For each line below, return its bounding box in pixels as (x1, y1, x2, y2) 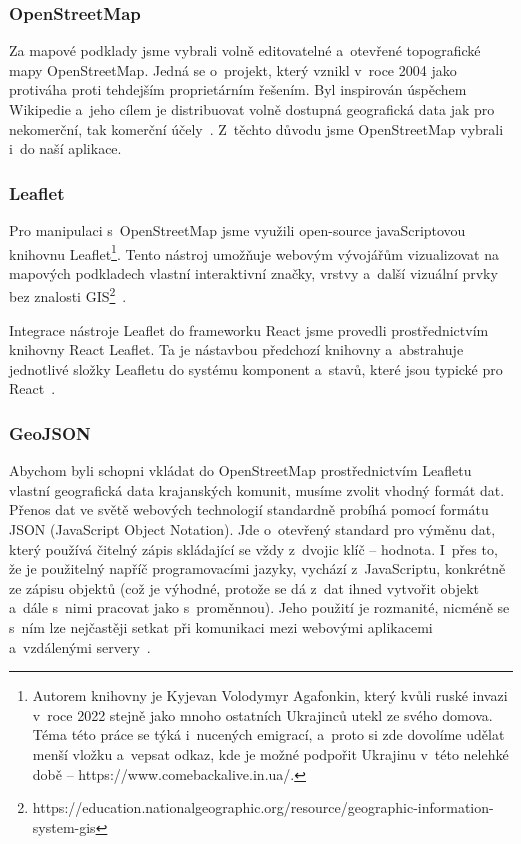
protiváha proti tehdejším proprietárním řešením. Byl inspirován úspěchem (9, 79, 467, 100)
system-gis (32, 816, 96, 837)
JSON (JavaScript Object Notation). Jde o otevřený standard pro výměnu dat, (9, 519, 496, 540)
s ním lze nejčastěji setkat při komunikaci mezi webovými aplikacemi (9, 617, 433, 638)
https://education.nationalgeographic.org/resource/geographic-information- (32, 797, 494, 818)
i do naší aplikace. (9, 138, 122, 159)
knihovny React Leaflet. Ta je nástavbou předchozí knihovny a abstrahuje (9, 339, 464, 360)
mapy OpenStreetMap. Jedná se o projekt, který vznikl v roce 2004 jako (9, 59, 457, 80)
